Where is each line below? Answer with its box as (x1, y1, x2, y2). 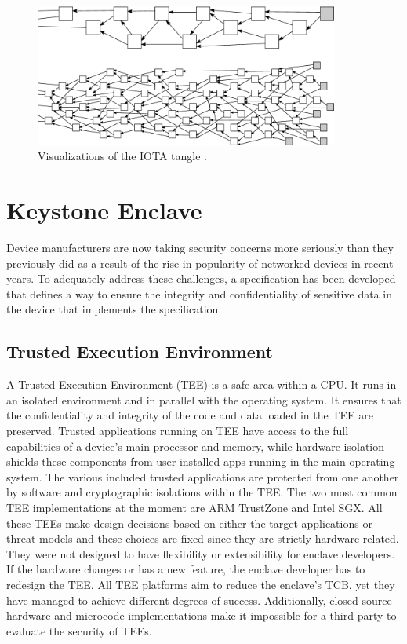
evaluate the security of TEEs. (6, 622, 152, 639)
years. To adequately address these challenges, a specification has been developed (6, 270, 396, 287)
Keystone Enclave (6, 194, 202, 226)
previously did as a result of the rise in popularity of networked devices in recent (6, 254, 394, 271)
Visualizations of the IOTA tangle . (38, 148, 208, 164)
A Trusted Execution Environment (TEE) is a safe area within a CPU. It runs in (6, 376, 397, 393)
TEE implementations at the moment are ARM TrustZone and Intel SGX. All (6, 499, 383, 515)
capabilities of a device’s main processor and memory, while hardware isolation (6, 437, 385, 454)
